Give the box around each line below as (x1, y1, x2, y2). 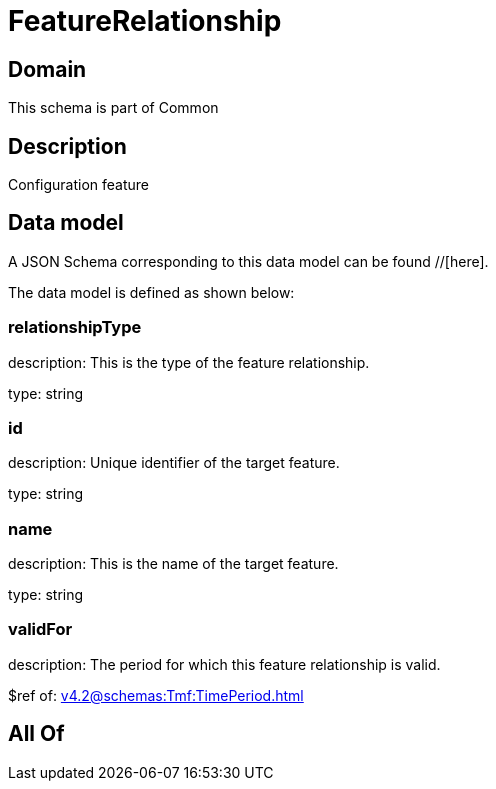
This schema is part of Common (8, 99, 219, 117)
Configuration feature (8, 176, 150, 194)
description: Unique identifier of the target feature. (8, 454, 340, 472)
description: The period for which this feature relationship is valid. (8, 655, 441, 673)
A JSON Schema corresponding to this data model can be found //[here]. (8, 252, 489, 270)
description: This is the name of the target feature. (8, 555, 339, 573)
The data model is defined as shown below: (8, 283, 295, 301)
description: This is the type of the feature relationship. (8, 353, 370, 371)
